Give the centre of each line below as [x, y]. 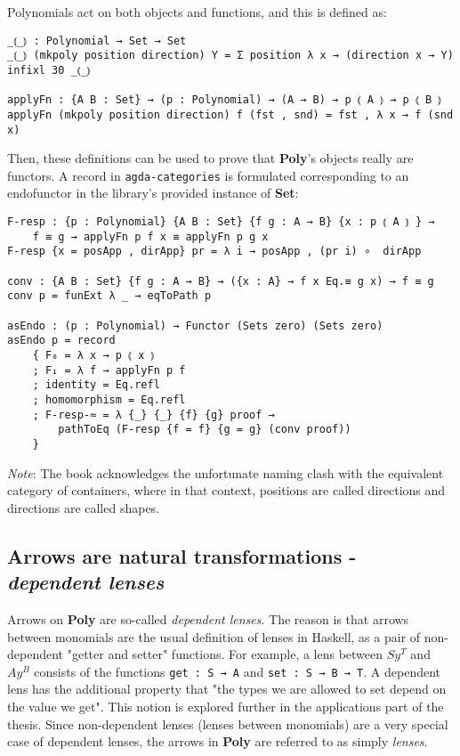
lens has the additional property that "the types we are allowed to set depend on [227, 689]
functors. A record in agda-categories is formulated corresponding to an [208, 175]
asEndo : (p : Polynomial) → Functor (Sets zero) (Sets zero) [195, 325]
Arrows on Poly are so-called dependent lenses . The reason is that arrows [208, 618]
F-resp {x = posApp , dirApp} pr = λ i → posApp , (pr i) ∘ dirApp [214, 252]
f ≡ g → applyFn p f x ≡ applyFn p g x [150, 236]
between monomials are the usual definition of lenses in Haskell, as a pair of [214, 636]
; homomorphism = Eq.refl [109, 399]
